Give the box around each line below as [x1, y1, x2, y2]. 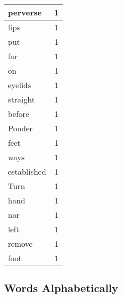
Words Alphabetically [4, 280, 119, 296]
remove [8, 238, 33, 249]
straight [8, 94, 35, 105]
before [8, 108, 29, 119]
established [8, 166, 46, 177]
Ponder [8, 122, 33, 134]
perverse [8, 6, 42, 18]
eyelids [8, 79, 31, 91]
